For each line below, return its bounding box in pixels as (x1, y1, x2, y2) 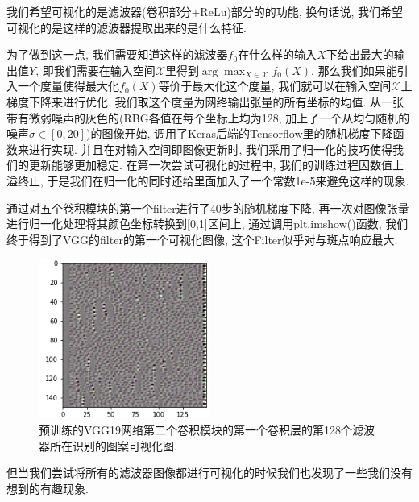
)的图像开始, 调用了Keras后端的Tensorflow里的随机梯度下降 (85, 125, 393, 142)
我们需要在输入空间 (53, 61, 156, 78)
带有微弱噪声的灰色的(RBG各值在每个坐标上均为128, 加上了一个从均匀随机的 (6, 109, 410, 126)
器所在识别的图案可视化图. (39, 437, 177, 454)
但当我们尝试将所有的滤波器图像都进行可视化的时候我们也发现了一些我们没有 (6, 464, 413, 481)
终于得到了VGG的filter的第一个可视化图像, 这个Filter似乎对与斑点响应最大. (6, 230, 398, 247)
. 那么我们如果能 (311, 61, 397, 78)
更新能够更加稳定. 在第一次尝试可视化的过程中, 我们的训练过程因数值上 (28, 156, 404, 173)
